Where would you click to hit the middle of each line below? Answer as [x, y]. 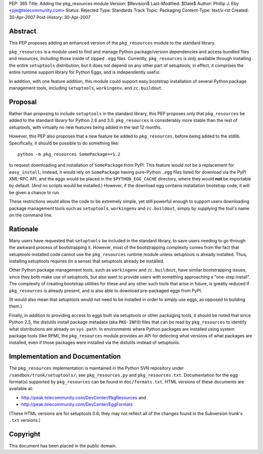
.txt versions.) [25, 420]
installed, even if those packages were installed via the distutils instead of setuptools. [94, 343]
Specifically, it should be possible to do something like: [64, 143]
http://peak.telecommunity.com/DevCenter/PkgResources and [84, 397]
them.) [16, 306]
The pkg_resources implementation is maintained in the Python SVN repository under [96, 368]
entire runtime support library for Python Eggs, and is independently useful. [85, 72]
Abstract [23, 31]
